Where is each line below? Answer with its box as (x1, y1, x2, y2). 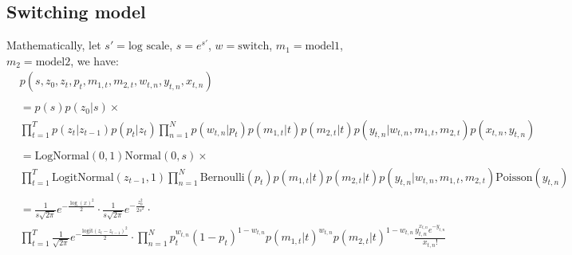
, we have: (70, 52, 119, 69)
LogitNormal (52, 171, 114, 183)
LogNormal (34, 150, 89, 162)
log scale (128, 41, 170, 53)
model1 (305, 41, 341, 53)
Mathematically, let (6, 37, 101, 53)
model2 (35, 56, 71, 68)
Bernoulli (199, 171, 245, 183)
